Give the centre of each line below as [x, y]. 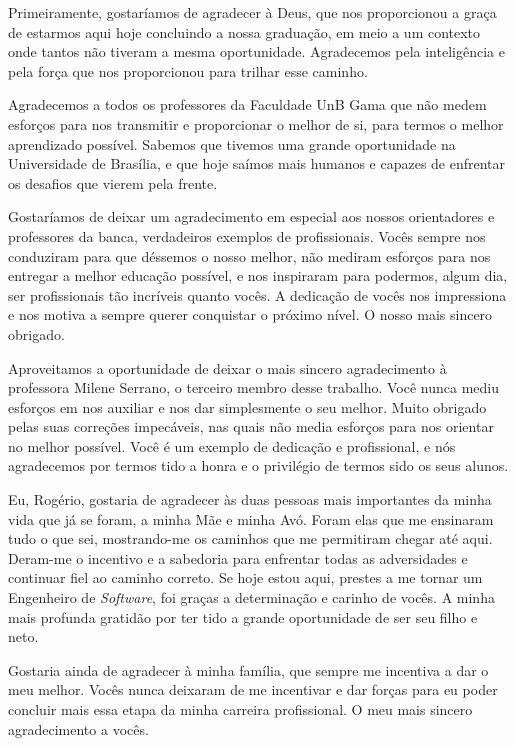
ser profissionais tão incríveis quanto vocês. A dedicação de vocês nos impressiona [257, 294]
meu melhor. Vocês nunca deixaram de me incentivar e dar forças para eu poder [253, 689]
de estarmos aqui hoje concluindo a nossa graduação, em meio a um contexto [244, 31]
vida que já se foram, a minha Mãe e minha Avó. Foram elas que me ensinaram [251, 518]
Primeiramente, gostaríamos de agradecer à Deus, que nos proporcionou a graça [252, 12]
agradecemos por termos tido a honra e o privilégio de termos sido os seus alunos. [258, 465]
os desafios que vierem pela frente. [113, 182]
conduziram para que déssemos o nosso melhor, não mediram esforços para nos [249, 255]
